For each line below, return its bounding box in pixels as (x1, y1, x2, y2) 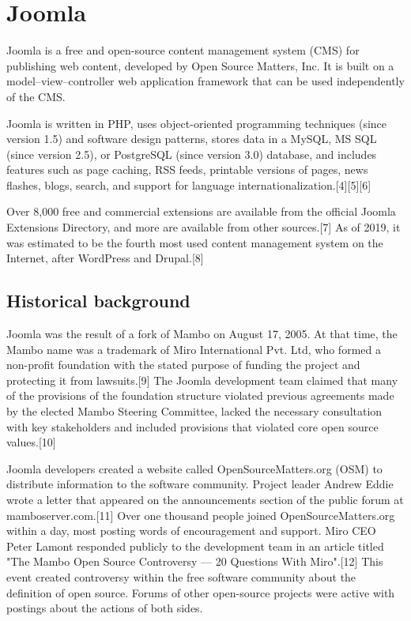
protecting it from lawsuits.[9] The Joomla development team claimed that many (6, 371, 398, 388)
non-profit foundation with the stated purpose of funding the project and (6, 356, 360, 373)
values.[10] (6, 434, 56, 450)
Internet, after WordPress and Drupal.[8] (6, 250, 204, 266)
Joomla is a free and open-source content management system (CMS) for (6, 42, 360, 58)
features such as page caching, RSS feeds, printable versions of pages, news (6, 161, 368, 178)
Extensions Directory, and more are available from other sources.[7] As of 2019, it (6, 219, 401, 235)
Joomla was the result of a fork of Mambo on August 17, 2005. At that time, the (6, 326, 398, 342)
